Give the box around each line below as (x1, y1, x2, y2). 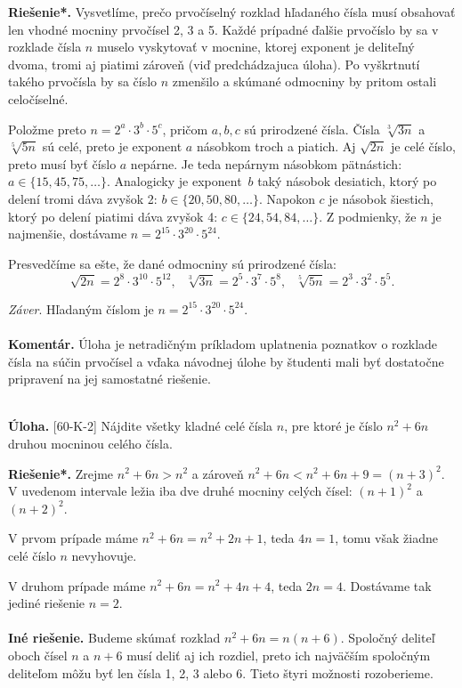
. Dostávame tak (342, 576, 432, 595)
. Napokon (258, 189, 315, 207)
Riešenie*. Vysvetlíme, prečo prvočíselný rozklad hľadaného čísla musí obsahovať (8, 3, 456, 20)
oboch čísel (8, 645, 68, 664)
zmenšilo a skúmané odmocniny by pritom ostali (172, 72, 437, 91)
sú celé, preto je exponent (42, 137, 182, 156)
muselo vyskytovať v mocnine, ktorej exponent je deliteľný (96, 37, 415, 56)
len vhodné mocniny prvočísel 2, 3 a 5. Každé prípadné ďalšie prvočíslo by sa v (8, 20, 439, 38)
